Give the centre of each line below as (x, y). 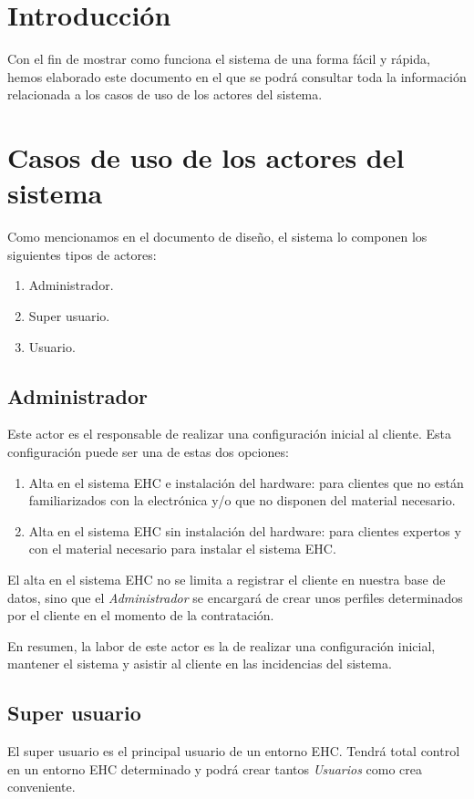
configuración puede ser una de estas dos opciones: (148, 451)
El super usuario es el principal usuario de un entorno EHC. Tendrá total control (234, 751)
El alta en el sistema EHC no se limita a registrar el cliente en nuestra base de (227, 579)
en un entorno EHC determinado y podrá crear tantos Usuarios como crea (215, 768)
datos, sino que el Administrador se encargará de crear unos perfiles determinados (235, 597)
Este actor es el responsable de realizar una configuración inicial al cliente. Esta (230, 434)
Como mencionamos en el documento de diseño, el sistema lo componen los (217, 237)
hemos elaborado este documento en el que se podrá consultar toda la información (237, 76)
